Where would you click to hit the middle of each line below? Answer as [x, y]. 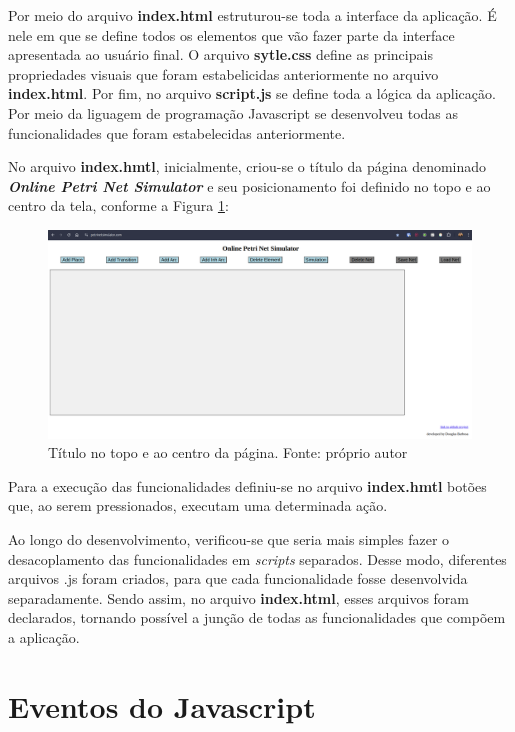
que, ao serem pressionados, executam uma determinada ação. [198, 505]
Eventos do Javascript [162, 705]
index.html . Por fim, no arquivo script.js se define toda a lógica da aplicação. [252, 93]
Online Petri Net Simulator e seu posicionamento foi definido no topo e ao [249, 185]
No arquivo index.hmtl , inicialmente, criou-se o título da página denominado [247, 166]
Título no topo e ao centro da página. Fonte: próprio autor [228, 452]
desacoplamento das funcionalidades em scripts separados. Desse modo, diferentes [257, 558]
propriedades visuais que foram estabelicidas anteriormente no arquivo [223, 73]
